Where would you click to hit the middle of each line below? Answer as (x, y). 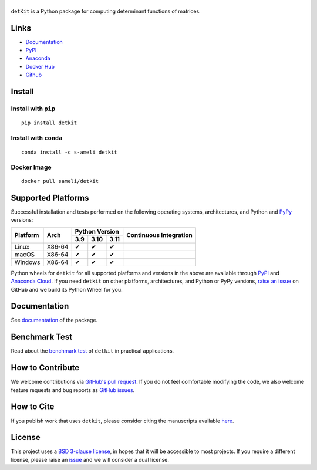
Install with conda (37, 138)
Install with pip (33, 109)
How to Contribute (45, 368)
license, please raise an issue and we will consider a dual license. (90, 459)
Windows (27, 262)
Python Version (97, 231)
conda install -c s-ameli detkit (69, 152)
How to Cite (33, 407)
